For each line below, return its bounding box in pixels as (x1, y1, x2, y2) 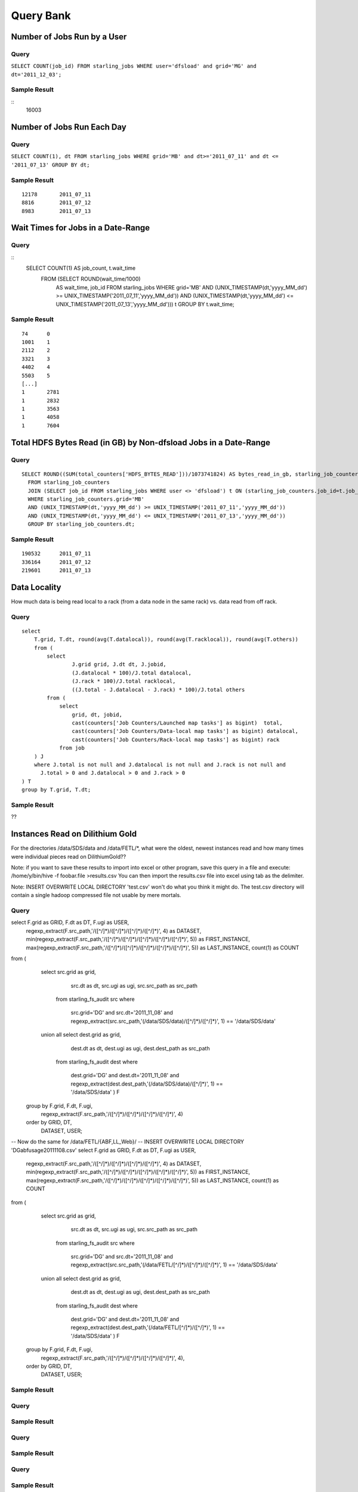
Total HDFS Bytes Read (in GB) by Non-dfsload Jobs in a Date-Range (11, 437, 271, 448)
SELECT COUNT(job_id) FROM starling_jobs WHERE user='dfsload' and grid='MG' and (11, 63, 257, 70)
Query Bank (11, 9, 71, 22)
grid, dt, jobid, (72, 711, 122, 718)
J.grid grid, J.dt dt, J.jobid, (72, 661, 166, 668)
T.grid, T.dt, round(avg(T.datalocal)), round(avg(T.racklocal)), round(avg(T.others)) (33, 636, 298, 643)
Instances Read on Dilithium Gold (11, 829, 137, 839)
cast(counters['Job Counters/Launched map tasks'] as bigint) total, (72, 720, 283, 726)
